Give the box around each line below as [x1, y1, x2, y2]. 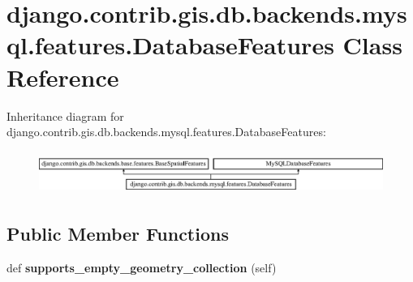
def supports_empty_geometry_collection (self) [6, 258, 277, 276]
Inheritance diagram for [6, 107, 124, 124]
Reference [6, 60, 119, 93]
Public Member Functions [6, 220, 229, 246]
